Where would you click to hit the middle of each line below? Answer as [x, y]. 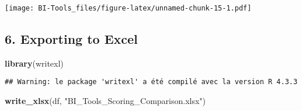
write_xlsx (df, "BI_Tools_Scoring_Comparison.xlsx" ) [105, 101]
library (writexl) [34, 63]
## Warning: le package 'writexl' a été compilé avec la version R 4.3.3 [151, 82]
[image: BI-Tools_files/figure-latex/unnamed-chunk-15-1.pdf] [128, 8]
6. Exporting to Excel [71, 39]
